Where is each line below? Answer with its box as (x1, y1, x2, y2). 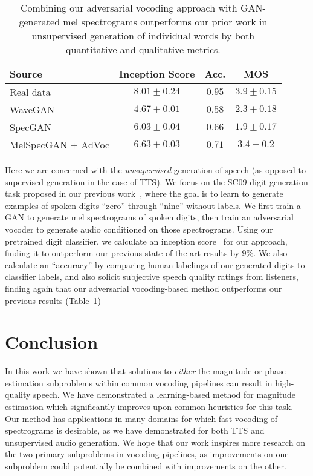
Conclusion (5, 329, 98, 354)
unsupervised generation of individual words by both (31, 28, 255, 42)
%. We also (246, 246, 288, 259)
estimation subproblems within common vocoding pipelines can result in (5, 376, 273, 389)
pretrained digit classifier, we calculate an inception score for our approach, (5, 234, 288, 247)
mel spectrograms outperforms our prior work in (63, 15, 268, 28)
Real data (10, 85, 51, 99)
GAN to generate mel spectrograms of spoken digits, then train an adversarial (5, 211, 294, 223)
